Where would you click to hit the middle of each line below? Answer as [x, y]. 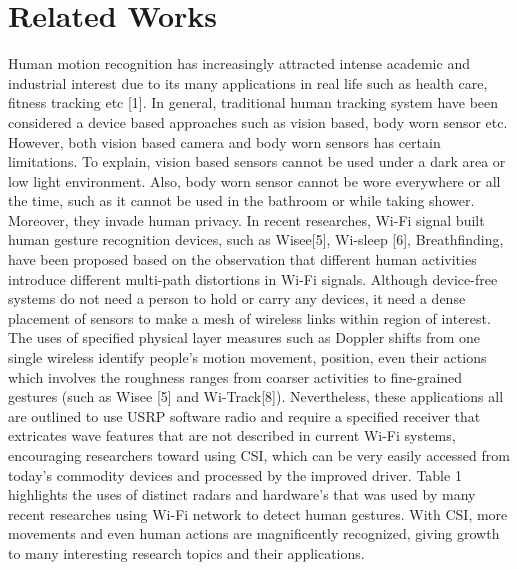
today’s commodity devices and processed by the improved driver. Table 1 [235, 474]
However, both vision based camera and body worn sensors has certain [224, 141]
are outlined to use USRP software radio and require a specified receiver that [244, 415]
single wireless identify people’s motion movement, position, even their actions [247, 357]
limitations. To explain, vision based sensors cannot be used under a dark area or [257, 161]
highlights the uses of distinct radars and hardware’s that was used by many [242, 494]
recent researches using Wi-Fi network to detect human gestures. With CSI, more [258, 513]
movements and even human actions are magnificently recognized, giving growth [254, 533]
